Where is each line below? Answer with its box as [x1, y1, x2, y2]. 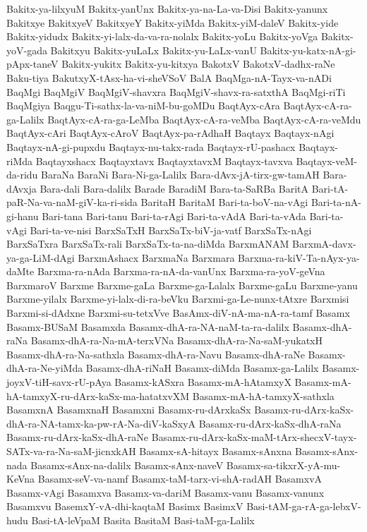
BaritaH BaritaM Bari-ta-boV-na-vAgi [140, 195, 308, 210]
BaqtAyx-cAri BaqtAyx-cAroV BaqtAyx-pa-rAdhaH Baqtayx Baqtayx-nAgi [6, 126, 335, 140]
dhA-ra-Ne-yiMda [6, 361, 83, 375]
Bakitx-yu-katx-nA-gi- [260, 42, 356, 57]
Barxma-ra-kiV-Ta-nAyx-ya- [238, 250, 360, 265]
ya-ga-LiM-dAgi [6, 250, 75, 265]
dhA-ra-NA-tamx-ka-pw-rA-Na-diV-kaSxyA [6, 416, 196, 430]
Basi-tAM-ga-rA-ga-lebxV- [246, 499, 361, 514]
